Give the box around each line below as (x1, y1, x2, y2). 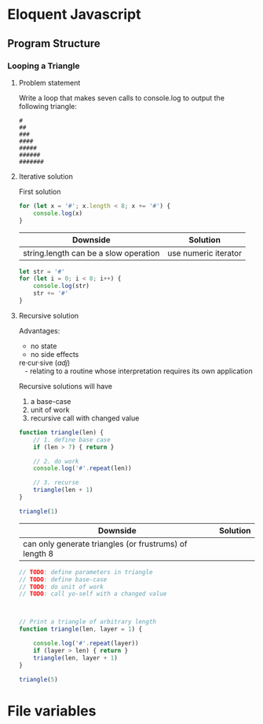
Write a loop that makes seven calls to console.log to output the (18, 93, 225, 103)
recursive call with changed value (30, 413, 140, 423)
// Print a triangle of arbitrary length (18, 618, 156, 626)
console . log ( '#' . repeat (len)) (33, 464, 132, 472)
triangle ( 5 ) (18, 675, 58, 683)
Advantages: (18, 326, 60, 335)
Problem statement (18, 78, 81, 87)
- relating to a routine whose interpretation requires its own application (24, 366, 253, 376)
